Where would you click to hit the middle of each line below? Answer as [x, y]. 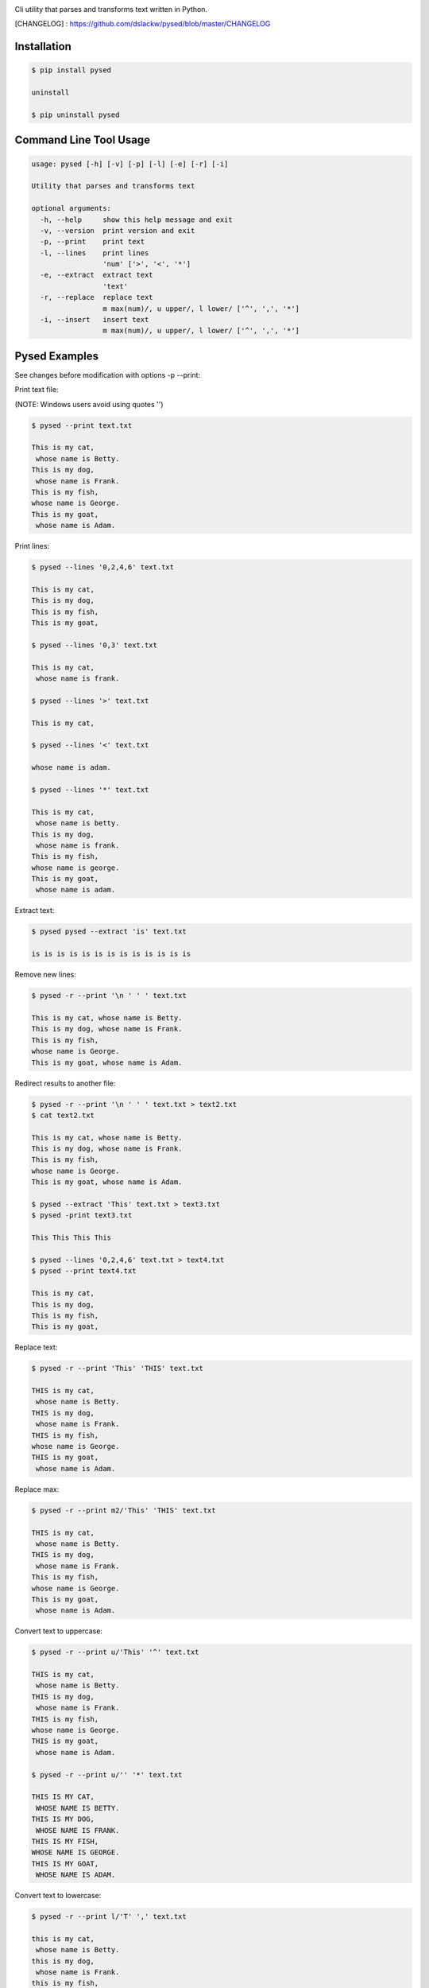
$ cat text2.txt [63, 1115]
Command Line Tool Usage [83, 140]
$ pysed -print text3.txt [82, 1215]
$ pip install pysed [71, 70]
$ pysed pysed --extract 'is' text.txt [109, 932]
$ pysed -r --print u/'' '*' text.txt [107, 1774]
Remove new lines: [46, 975]
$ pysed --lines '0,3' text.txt [95, 645]
